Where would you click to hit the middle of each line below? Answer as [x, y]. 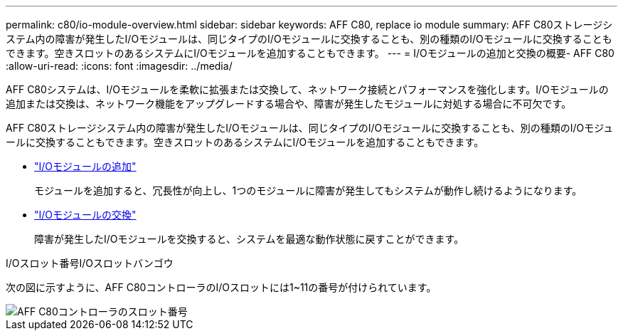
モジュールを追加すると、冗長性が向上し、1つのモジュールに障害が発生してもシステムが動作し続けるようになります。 [308, 190]
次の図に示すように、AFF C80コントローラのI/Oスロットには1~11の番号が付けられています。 [221, 287]
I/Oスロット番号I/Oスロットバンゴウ [90, 263]
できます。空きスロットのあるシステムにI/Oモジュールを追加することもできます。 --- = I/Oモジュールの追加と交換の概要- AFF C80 [310, 53]
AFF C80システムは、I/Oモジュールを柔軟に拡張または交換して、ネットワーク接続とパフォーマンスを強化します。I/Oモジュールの [307, 89]
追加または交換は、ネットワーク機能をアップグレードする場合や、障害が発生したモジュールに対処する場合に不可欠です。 [289, 104]
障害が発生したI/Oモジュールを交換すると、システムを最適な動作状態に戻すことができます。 [249, 239]
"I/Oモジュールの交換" [85, 215]
